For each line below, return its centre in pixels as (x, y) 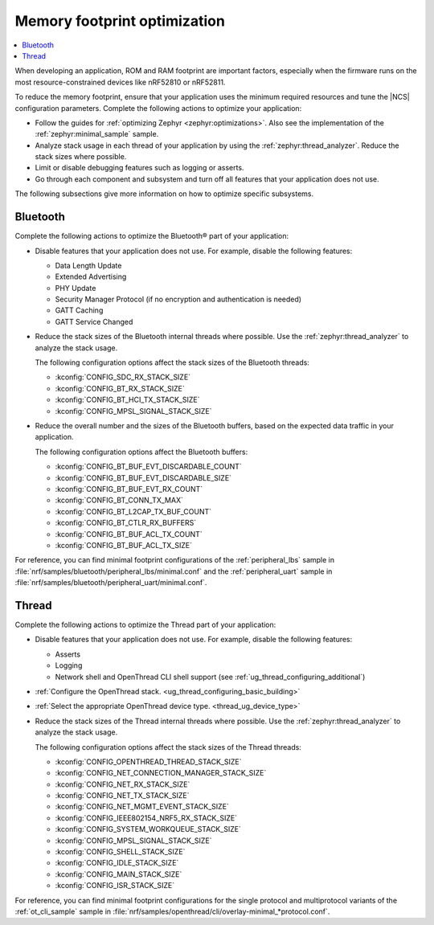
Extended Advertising (91, 276)
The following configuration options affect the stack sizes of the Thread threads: (168, 747)
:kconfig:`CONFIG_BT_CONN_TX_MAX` (119, 500)
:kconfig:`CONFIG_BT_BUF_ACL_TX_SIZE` (124, 545)
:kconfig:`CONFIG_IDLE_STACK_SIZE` (117, 863)
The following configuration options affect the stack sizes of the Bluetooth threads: (172, 362)
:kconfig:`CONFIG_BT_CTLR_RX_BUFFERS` (126, 523)
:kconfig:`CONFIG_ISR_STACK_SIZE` (115, 886)
